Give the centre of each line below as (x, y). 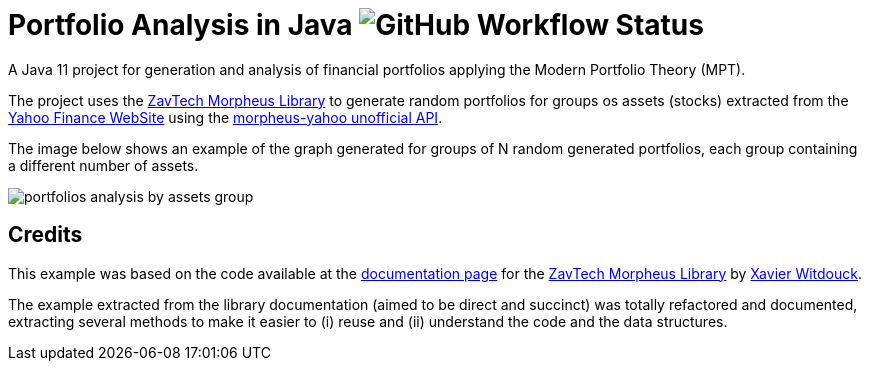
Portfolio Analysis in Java (180, 25)
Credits (45, 235)
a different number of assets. (103, 165)
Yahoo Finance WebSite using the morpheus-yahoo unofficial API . (225, 117)
